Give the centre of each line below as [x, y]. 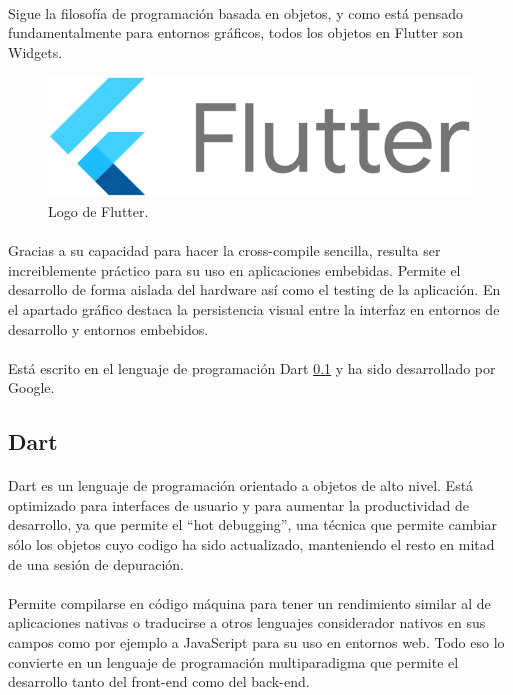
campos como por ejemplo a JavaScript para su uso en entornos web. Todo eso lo [256, 642]
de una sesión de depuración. [96, 563]
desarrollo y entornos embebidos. [108, 328]
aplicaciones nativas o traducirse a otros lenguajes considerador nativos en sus [247, 622]
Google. [31, 387]
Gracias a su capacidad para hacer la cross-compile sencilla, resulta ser [224, 250]
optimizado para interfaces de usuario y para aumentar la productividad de [238, 504]
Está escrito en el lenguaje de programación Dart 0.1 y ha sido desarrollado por [252, 367]
